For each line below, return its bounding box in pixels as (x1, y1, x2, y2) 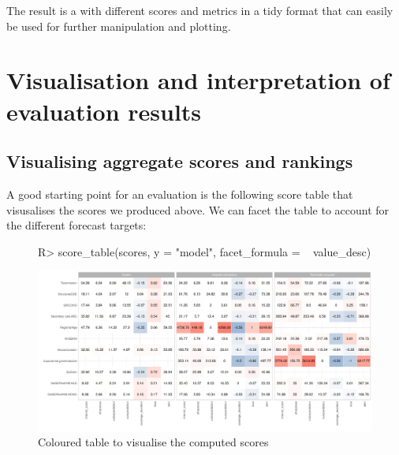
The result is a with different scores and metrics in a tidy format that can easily (6, 2, 393, 18)
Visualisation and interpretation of (6, 64, 390, 96)
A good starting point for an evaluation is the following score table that (6, 185, 353, 202)
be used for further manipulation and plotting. (6, 17, 231, 34)
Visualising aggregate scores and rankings (6, 149, 353, 173)
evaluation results (6, 95, 202, 127)
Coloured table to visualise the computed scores (38, 434, 269, 450)
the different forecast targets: (6, 217, 147, 233)
